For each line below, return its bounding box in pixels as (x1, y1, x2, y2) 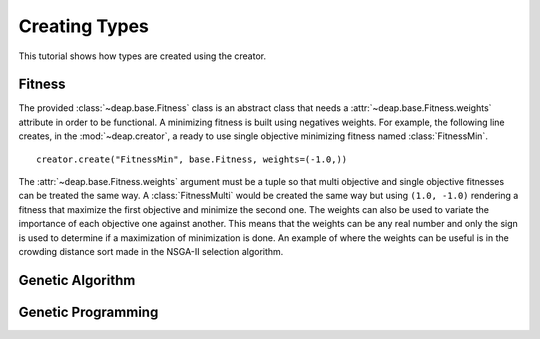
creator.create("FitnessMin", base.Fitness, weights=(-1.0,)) (36, 153, 348, 165)
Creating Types (18, 15, 150, 37)
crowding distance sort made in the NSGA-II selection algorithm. (18, 245, 284, 257)
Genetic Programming (18, 303, 159, 320)
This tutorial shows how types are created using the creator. (18, 50, 267, 62)
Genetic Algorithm (18, 271, 136, 289)
